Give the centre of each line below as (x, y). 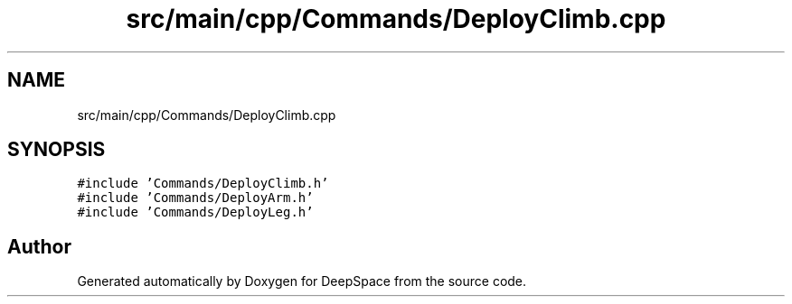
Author (39, 246)
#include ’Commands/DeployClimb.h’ (203, 184)
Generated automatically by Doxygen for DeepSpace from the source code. (302, 281)
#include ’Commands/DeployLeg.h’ (195, 212)
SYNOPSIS (57, 150)
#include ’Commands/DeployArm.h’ (195, 198)
